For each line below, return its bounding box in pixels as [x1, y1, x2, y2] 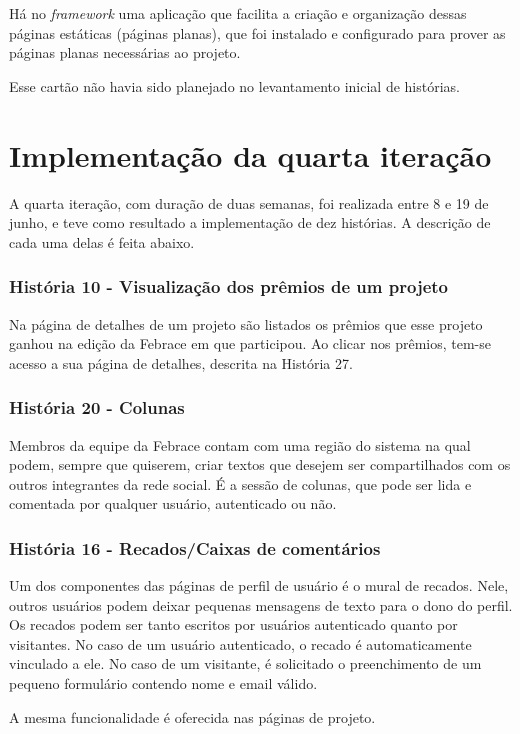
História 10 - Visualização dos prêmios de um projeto [9, 274, 448, 299]
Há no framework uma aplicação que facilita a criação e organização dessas [9, 3, 467, 23]
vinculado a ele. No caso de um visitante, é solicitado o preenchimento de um [9, 653, 482, 674]
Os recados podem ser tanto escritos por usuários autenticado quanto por [9, 614, 458, 635]
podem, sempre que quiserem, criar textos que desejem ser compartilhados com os [9, 454, 511, 475]
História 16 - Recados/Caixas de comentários [9, 535, 381, 560]
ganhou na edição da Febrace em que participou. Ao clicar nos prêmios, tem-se [9, 333, 491, 354]
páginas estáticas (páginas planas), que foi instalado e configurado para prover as [9, 22, 506, 43]
